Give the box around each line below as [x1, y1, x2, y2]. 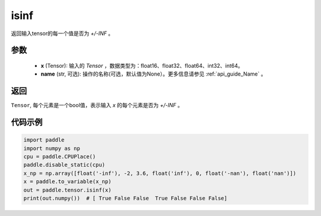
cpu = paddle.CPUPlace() [23, 154, 96, 160]
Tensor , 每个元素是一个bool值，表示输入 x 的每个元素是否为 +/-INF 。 [11, 102, 184, 109]
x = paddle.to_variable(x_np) [23, 179, 112, 185]
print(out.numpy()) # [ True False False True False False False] [23, 195, 228, 202]
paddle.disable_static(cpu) [23, 161, 105, 168]
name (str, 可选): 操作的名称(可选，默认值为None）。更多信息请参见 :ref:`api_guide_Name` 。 [40, 70, 267, 77]
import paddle [23, 137, 65, 143]
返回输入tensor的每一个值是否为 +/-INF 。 [11, 30, 114, 37]
